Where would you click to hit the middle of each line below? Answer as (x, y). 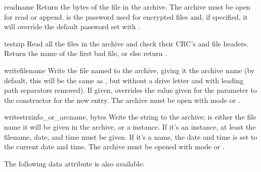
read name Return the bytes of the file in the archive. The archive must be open (127, 7)
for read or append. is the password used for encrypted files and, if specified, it (126, 16)
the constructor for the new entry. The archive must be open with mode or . (122, 100)
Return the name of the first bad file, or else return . (86, 53)
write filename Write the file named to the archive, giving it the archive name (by (129, 70)
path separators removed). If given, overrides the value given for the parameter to (130, 90)
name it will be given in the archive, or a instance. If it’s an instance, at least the (130, 126)
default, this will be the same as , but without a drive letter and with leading (124, 80)
